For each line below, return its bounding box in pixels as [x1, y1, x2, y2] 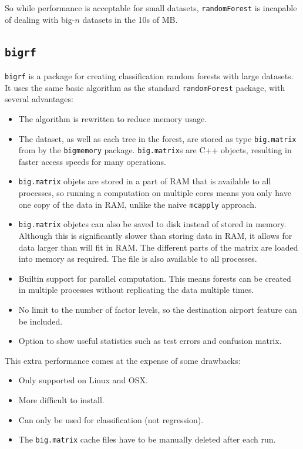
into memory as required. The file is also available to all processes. [18, 252, 257, 265]
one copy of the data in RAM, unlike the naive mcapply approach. [18, 198, 257, 210]
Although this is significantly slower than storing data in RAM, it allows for [18, 229, 292, 241]
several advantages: [5, 93, 73, 105]
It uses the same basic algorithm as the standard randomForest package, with [5, 81, 285, 93]
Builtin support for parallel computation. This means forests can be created [18, 272, 291, 284]
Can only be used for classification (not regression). [18, 413, 204, 426]
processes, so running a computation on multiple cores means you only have [18, 187, 291, 199]
